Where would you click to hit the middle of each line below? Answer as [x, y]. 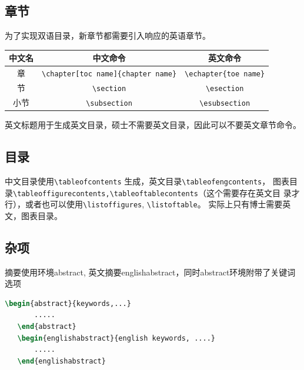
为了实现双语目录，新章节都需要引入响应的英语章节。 [108, 36]
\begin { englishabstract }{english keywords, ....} [116, 338]
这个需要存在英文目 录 [249, 192]
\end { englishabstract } [61, 361]
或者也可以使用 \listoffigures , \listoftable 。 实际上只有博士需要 [154, 204]
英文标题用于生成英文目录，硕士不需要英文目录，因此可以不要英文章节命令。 [153, 125]
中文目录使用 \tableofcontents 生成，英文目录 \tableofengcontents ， [138, 181]
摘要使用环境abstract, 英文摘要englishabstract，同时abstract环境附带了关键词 [150, 272]
